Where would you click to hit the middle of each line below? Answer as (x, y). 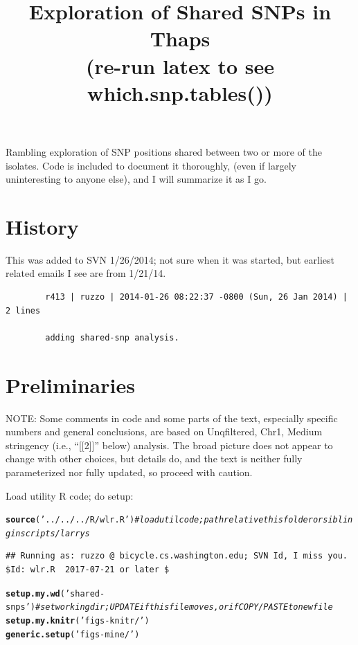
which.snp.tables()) (180, 92)
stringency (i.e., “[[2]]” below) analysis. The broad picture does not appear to (169, 445)
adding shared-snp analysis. (112, 337)
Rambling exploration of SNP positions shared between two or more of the (164, 151)
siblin (338, 520)
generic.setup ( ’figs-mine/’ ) (73, 634)
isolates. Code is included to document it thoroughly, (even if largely (151, 165)
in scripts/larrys (50, 533)
